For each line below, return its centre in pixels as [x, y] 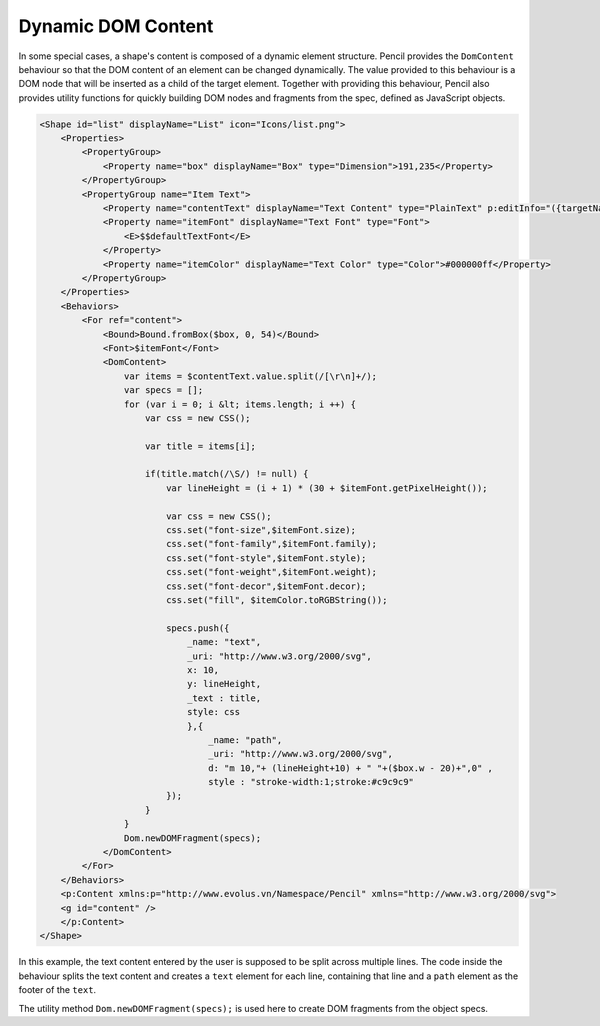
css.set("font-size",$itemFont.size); [261, 530]
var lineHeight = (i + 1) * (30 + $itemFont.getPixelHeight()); [327, 488]
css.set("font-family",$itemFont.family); [271, 544]
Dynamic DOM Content [116, 26]
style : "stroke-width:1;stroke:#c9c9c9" [311, 782]
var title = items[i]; [201, 446]
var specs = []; [163, 390]
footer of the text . [57, 990]
